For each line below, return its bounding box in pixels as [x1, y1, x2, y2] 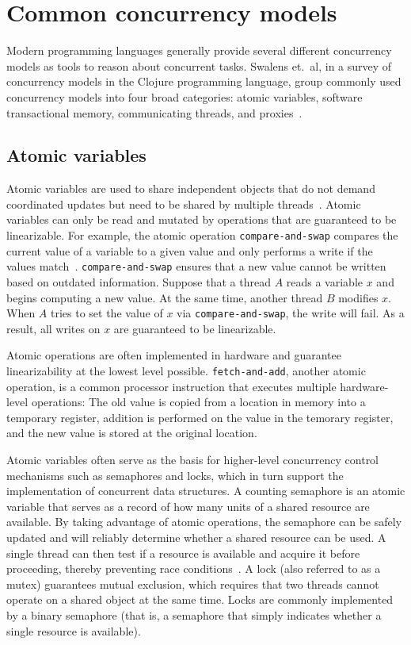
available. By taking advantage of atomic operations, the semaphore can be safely [6, 513, 402, 530]
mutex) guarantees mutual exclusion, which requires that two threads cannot [6, 575, 379, 592]
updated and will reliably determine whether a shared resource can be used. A [6, 529, 386, 546]
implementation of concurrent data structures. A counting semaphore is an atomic [6, 482, 405, 499]
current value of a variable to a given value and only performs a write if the [6, 242, 373, 259]
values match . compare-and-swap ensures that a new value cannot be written [6, 258, 386, 275]
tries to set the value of [51, 305, 163, 321]
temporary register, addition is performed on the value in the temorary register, [6, 409, 394, 425]
